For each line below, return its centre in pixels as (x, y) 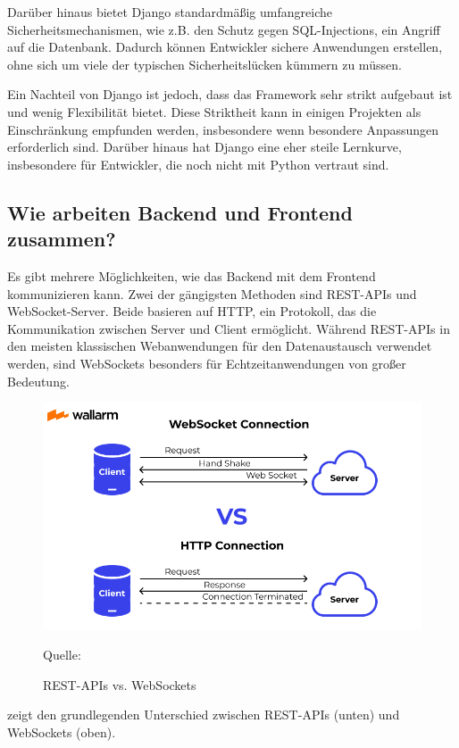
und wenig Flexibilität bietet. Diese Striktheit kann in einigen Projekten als (214, 111)
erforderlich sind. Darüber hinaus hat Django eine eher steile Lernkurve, (204, 147)
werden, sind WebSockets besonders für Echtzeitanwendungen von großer (207, 363)
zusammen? (62, 239)
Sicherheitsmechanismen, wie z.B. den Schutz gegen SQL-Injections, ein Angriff (224, 29)
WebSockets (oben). (62, 731)
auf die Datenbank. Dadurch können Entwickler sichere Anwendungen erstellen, (225, 47)
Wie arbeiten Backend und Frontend (180, 212)
